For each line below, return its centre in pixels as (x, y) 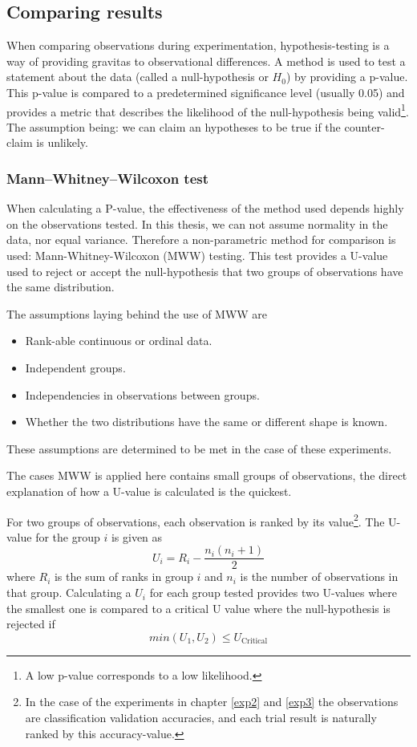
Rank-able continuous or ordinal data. (119, 341)
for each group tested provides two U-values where (273, 593)
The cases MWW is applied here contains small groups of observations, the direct (207, 475)
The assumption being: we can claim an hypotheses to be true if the (174, 126)
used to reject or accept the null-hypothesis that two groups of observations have (205, 271)
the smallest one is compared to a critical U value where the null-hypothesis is (198, 608)
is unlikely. (62, 142)
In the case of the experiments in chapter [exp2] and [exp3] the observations (212, 702)
